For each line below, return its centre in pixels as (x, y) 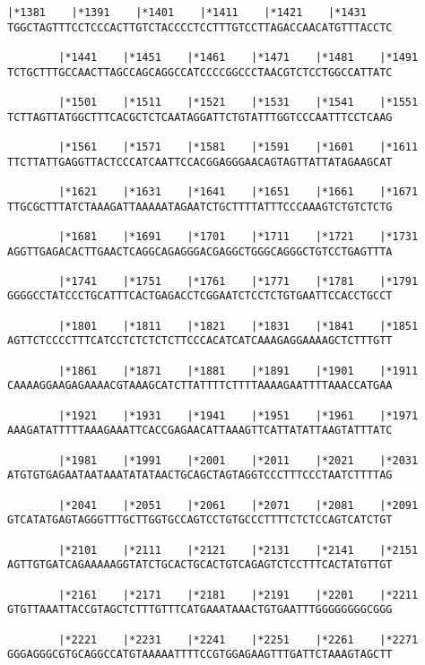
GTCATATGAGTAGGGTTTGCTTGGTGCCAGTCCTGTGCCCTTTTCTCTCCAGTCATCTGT (200, 520)
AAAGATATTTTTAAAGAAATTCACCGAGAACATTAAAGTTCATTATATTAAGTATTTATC (200, 431)
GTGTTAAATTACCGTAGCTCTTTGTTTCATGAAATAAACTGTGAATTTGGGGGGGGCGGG (200, 610)
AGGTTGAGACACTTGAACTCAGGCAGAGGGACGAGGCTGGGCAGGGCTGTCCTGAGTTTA (200, 251)
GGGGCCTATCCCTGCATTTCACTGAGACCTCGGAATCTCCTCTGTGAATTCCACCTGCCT (200, 296)
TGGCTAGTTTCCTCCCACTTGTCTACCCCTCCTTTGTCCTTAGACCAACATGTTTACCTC (200, 27)
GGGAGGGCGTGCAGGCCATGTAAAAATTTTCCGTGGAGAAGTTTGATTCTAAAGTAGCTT (200, 655)
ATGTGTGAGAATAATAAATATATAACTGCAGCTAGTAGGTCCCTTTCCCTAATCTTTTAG (200, 475)
